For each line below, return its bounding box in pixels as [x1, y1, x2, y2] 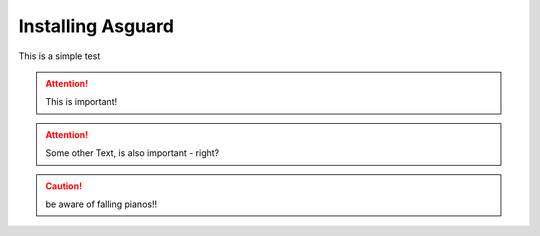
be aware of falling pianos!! [45, 198, 158, 210]
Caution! [45, 180, 83, 192]
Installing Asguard [18, 15, 175, 37]
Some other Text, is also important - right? [45, 147, 220, 159]
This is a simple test [18, 50, 101, 62]
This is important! [45, 96, 118, 108]
